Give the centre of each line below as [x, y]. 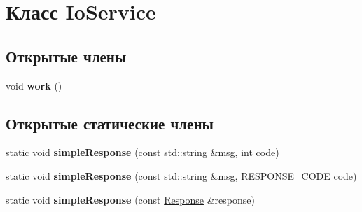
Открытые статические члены [110, 123]
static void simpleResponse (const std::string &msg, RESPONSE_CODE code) [181, 175]
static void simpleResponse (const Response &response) [130, 199]
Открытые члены [66, 56]
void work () [34, 85]
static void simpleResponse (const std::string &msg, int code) [142, 152]
